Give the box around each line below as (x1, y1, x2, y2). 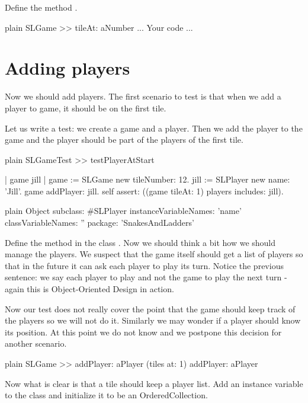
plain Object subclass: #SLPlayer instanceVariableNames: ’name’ (5, 204, 242, 217)
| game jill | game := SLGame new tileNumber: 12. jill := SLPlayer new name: (5, 173, 290, 185)
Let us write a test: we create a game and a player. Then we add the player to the (5, 121, 303, 134)
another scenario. (5, 337, 67, 350)
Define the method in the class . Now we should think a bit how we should (5, 236, 276, 248)
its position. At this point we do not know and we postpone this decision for (5, 325, 282, 338)
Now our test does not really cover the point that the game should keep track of (5, 302, 296, 315)
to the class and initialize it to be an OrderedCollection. (5, 389, 208, 401)
